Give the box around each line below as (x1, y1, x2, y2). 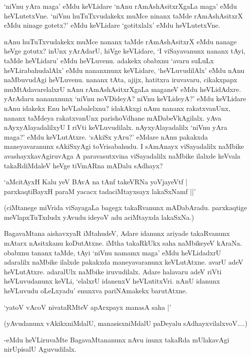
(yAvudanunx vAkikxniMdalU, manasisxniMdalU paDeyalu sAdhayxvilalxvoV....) (4, 318, 248, 328)
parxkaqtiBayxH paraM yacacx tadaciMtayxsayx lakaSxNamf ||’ (4, 186, 196, 196)
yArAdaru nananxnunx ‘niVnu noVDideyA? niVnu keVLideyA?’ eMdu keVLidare (4, 93, 246, 104)
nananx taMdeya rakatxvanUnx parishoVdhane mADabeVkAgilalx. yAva (4, 112, 221, 123)
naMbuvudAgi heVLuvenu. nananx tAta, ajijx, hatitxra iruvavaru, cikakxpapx (4, 74, 237, 85)
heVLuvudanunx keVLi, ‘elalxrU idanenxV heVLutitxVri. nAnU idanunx (4, 276, 220, 286)
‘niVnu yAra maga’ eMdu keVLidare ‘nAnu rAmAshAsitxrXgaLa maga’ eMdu (4, 1, 237, 11)
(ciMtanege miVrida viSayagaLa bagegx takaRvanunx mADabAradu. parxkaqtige (4, 202, 247, 213)
